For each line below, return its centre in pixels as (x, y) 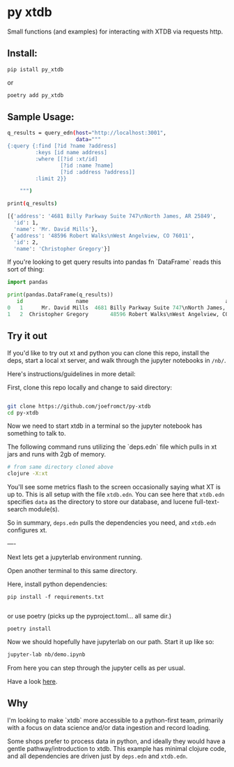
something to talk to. (37, 433)
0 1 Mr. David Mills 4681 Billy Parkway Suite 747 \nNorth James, (117, 308)
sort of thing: (26, 269)
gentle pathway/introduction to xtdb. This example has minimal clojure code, (117, 748)
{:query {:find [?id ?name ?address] (62, 146)
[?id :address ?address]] (98, 172)
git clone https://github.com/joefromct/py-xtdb (79, 406)
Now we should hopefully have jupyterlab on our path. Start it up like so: (111, 642)
